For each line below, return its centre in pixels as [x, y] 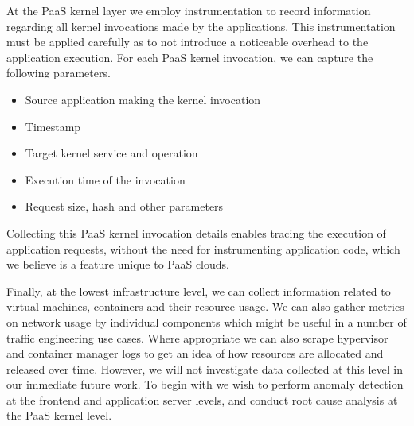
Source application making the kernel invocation [143, 99]
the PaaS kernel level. [59, 415]
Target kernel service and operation [111, 153]
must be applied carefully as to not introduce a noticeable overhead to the [187, 42]
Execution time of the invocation [105, 179]
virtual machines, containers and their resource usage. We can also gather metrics [205, 306]
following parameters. [59, 73]
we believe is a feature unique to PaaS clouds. [118, 264]
